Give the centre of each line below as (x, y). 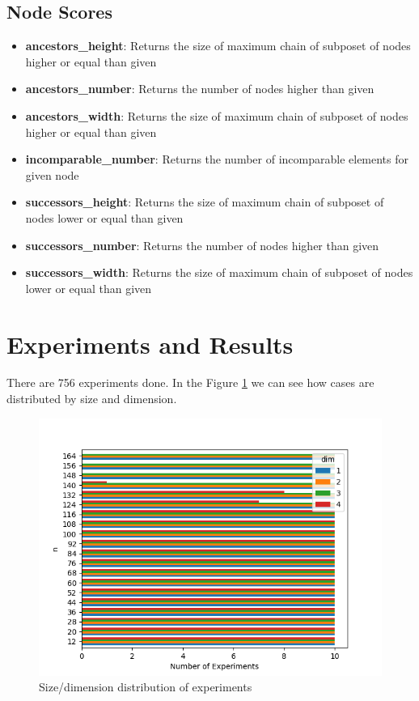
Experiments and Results (150, 344)
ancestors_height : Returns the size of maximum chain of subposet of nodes (218, 46)
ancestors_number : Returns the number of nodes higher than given (200, 89)
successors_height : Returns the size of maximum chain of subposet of (205, 202)
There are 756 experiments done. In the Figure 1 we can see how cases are (190, 382)
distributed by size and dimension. (92, 399)
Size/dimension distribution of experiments (146, 687)
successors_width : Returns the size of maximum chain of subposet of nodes (219, 272)
